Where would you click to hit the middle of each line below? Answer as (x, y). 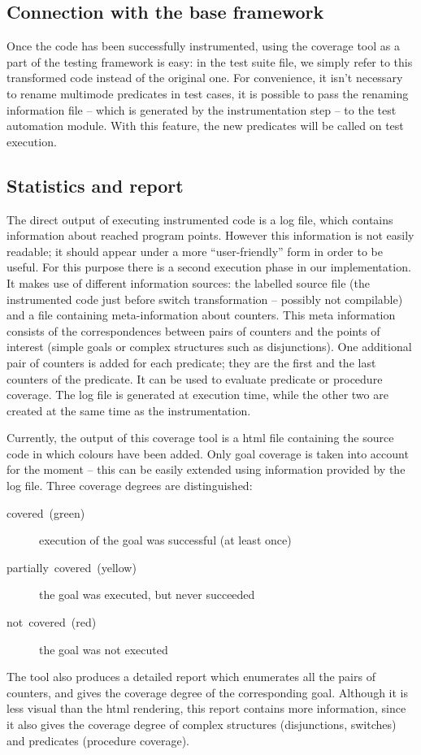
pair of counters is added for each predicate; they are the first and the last (191, 362)
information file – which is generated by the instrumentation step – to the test (202, 109)
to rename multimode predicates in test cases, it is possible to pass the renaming (208, 93)
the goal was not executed (104, 649)
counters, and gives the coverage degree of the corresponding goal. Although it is (207, 692)
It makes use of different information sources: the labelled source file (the (188, 282)
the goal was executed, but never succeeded (147, 594)
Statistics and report (95, 185)
